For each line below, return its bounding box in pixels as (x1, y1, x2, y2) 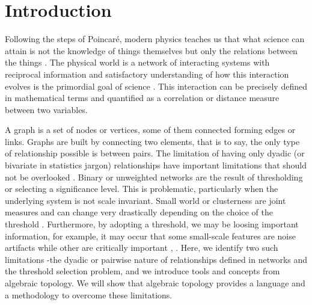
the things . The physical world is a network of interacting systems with (5, 56, 270, 69)
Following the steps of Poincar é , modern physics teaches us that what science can (5, 32, 305, 45)
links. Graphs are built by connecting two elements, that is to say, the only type (5, 135, 300, 147)
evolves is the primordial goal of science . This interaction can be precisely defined (5, 79, 307, 92)
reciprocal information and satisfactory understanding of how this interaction (5, 67, 289, 80)
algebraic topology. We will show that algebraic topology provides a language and (5, 277, 305, 289)
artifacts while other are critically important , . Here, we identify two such (5, 241, 278, 254)
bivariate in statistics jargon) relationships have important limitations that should (5, 159, 307, 171)
